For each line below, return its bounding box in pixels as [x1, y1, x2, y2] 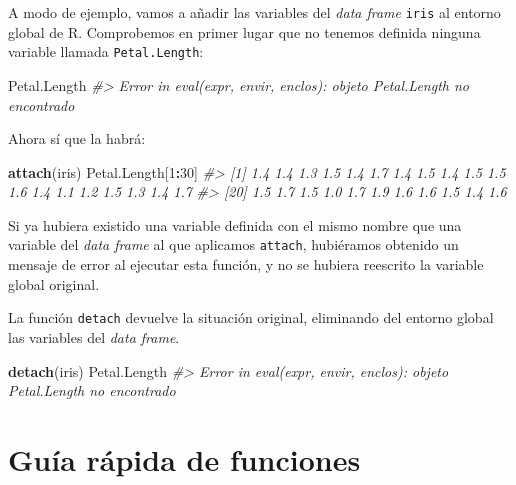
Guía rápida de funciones [8, 438, 361, 479]
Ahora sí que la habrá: [8, 128, 146, 149]
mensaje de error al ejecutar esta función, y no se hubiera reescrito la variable [8, 254, 484, 275]
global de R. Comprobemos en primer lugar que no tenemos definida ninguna [8, 21, 481, 42]
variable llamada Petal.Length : [8, 41, 204, 62]
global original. [8, 273, 100, 294]
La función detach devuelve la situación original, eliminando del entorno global [8, 307, 494, 328]
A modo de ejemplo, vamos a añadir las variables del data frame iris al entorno [8, 2, 501, 22]
